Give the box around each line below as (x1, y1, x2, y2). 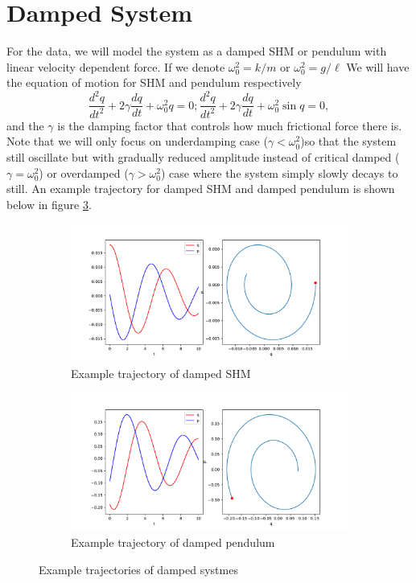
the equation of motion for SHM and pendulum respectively (6, 74, 302, 91)
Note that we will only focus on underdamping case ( (6, 133, 268, 150)
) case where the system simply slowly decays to (160, 164, 398, 181)
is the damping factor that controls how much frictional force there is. (57, 117, 402, 133)
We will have (346, 58, 410, 75)
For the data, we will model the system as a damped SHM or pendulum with (6, 43, 387, 60)
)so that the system (300, 133, 397, 150)
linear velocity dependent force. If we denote (6, 58, 225, 75)
